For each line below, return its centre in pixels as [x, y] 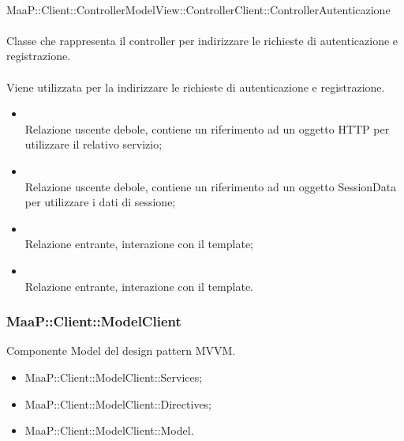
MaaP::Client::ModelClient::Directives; [118, 403]
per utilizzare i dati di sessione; [100, 202]
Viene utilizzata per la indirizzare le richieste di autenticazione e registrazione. [196, 87]
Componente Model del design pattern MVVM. [121, 351]
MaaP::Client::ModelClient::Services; [114, 377]
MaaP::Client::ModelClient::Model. [109, 430]
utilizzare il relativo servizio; [94, 144]
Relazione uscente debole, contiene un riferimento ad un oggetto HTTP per [207, 128]
